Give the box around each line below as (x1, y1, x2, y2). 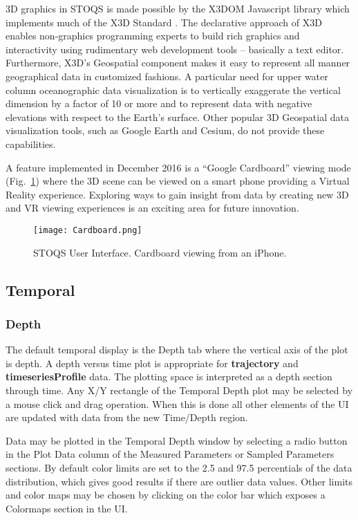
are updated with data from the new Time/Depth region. (6, 410, 248, 425)
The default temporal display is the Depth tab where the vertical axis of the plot (6, 342, 348, 357)
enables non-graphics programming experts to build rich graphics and (6, 28, 300, 43)
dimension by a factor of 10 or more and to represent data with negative (6, 96, 312, 111)
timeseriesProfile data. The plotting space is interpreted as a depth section (6, 369, 332, 384)
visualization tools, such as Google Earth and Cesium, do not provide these (6, 123, 325, 138)
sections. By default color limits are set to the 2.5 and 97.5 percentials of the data (6, 460, 352, 474)
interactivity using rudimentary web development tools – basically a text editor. (6, 41, 344, 56)
